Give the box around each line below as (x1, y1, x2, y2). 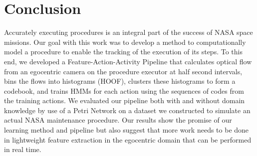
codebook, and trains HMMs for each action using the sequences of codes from (4, 85, 244, 96)
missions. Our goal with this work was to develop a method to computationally (4, 36, 246, 47)
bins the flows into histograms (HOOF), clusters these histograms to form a (4, 76, 236, 86)
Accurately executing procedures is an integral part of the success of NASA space (4, 27, 253, 37)
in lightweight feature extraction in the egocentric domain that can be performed (4, 134, 252, 145)
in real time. (4, 144, 41, 155)
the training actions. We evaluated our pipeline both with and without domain (4, 95, 245, 106)
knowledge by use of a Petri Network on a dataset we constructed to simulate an (4, 105, 251, 115)
